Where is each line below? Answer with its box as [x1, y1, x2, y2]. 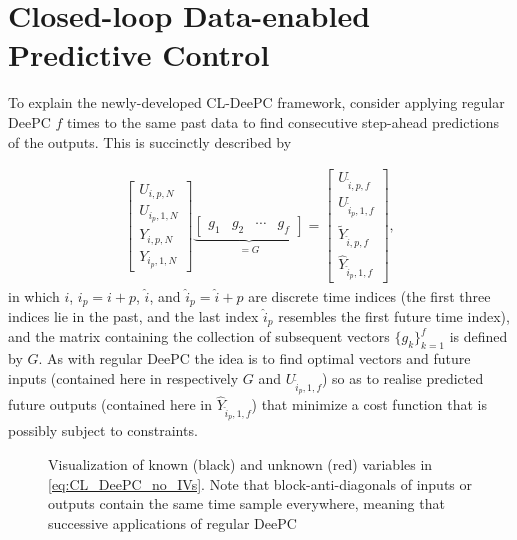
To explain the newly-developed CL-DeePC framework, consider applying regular [8, 92, 505, 113]
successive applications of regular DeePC [48, 512, 297, 533]
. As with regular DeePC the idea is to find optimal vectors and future [38, 348, 471, 369]
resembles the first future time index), [278, 305, 510, 326]
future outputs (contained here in [8, 394, 212, 415]
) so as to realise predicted [321, 367, 484, 388]
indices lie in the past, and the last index [8, 305, 259, 326]
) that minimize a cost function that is [251, 394, 487, 415]
